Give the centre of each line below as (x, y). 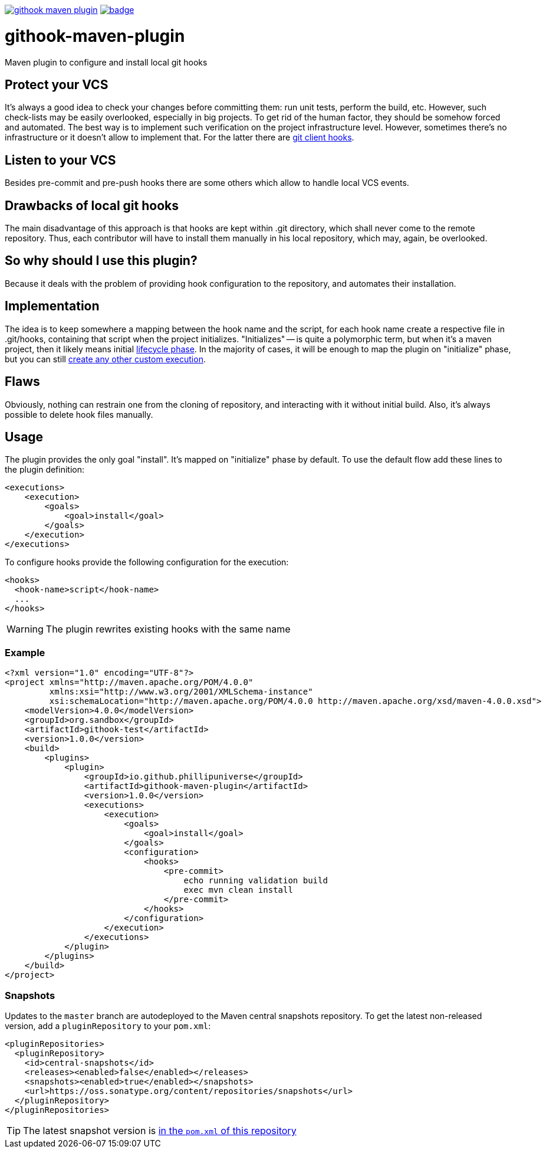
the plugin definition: (45, 470)
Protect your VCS (57, 84)
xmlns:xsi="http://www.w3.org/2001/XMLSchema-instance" (181, 692)
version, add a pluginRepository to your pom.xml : (108, 1026)
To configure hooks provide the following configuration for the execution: (147, 562)
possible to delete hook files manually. (79, 414)
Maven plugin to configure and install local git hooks (106, 62)
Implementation (52, 306)
